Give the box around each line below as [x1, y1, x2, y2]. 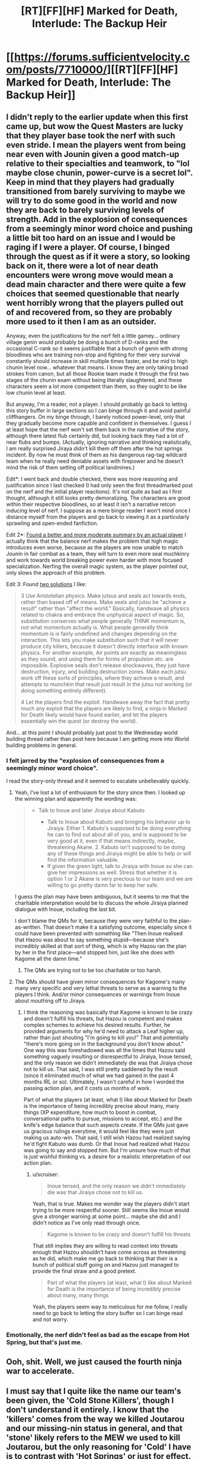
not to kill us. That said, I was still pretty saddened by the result [23, 1066, 178, 1073]
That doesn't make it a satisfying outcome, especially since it [43, 923, 192, 931]
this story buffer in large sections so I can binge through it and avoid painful [6, 407, 191, 414]
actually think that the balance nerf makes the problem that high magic [6, 537, 179, 544]
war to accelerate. [6, 1366, 75, 1376]
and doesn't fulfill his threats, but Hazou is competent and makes [23, 1015, 182, 1022]
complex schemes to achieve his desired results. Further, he [23, 1022, 171, 1029]
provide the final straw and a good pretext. [32, 1267, 137, 1275]
